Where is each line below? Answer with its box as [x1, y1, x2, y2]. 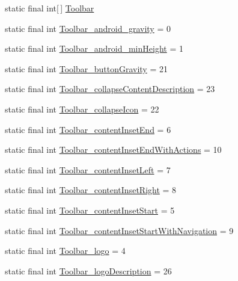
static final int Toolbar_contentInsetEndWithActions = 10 [5, 143, 222, 156]
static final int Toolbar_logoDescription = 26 [5, 264, 172, 277]
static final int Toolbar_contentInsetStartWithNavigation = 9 [5, 224, 234, 236]
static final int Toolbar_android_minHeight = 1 [5, 42, 183, 55]
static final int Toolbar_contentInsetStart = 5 [5, 203, 175, 216]
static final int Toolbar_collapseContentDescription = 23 [5, 82, 215, 95]
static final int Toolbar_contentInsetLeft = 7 [5, 163, 171, 176]
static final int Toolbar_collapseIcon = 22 [5, 102, 159, 115]
